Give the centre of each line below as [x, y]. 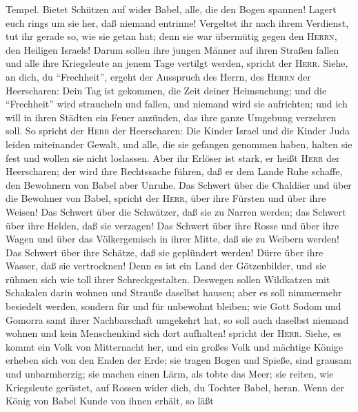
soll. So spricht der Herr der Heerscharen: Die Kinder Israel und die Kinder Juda [178, 131]
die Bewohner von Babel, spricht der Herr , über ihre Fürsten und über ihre [166, 198]
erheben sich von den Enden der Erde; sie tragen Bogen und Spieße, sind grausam [179, 360]
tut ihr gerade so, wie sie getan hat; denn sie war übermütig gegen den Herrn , [171, 36]
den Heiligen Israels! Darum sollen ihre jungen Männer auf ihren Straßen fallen [172, 49]
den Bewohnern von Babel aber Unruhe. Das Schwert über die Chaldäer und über [179, 184]
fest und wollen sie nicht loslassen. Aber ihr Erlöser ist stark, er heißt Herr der [173, 157]
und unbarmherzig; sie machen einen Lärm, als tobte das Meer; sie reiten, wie [170, 374]
